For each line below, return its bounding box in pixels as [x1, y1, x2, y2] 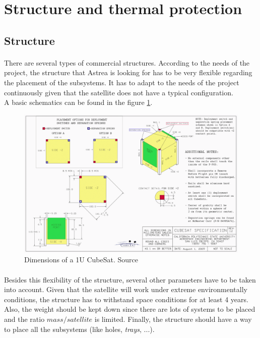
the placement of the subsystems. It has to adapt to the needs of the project [4, 77, 239, 87]
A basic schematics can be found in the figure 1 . [4, 97, 153, 107]
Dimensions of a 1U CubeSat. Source [24, 254, 138, 265]
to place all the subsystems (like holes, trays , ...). [4, 323, 155, 334]
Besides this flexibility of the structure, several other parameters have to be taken [4, 274, 256, 285]
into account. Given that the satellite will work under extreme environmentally [4, 284, 247, 295]
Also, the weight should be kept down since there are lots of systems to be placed [4, 304, 255, 314]
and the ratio [4, 313, 45, 324]
